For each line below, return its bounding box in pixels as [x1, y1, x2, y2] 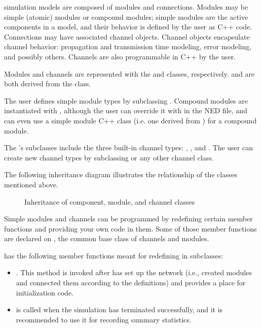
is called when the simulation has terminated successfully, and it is [16, 304, 223, 315]
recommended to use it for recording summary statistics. [16, 314, 192, 324]
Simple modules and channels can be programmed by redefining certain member [4, 213, 253, 224]
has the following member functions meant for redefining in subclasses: [4, 250, 223, 260]
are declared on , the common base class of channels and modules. [4, 233, 209, 244]
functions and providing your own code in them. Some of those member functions [4, 223, 257, 234]
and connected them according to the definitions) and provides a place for [16, 277, 246, 288]
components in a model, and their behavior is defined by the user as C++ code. [4, 21, 252, 32]
